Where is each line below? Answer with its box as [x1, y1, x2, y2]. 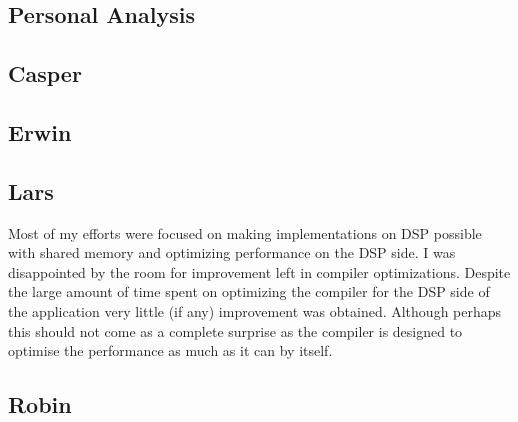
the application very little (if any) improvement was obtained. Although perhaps [8, 300, 502, 321]
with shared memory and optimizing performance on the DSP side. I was [8, 242, 456, 263]
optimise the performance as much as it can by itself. [8, 340, 333, 361]
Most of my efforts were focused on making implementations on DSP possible [8, 222, 482, 243]
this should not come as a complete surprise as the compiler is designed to [8, 320, 463, 341]
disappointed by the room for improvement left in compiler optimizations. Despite [8, 261, 511, 282]
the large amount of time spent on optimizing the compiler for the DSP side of [8, 281, 490, 302]
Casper [8, 58, 82, 89]
